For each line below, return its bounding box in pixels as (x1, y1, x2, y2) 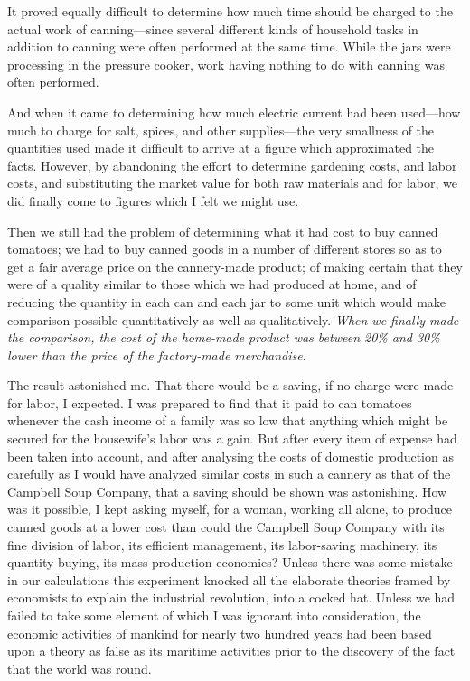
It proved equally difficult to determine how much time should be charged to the (7, 2, 453, 20)
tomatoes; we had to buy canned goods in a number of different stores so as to (7, 239, 442, 258)
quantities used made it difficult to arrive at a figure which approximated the (7, 138, 435, 157)
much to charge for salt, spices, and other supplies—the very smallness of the (7, 120, 435, 139)
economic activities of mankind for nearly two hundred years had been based (7, 623, 432, 642)
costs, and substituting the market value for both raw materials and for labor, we (7, 173, 458, 192)
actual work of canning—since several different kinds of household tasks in (7, 19, 418, 38)
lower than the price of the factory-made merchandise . (7, 345, 306, 364)
